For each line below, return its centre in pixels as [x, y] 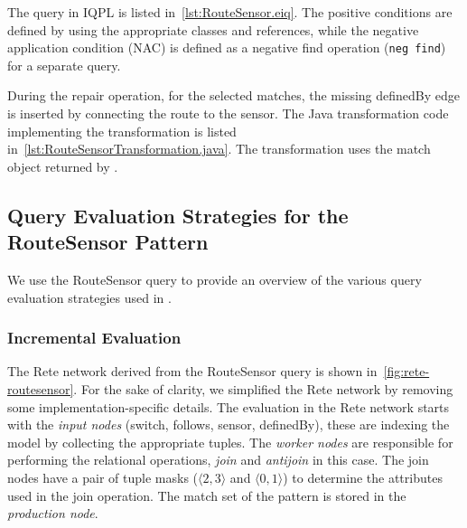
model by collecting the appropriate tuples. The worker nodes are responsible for [230, 442]
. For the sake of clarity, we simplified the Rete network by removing [263, 389]
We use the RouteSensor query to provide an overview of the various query [215, 279]
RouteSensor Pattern [108, 242]
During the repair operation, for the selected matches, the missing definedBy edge [234, 95]
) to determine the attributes [363, 477]
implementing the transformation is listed [122, 131]
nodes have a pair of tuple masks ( [103, 477]
